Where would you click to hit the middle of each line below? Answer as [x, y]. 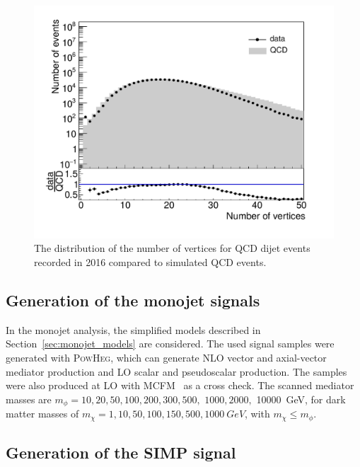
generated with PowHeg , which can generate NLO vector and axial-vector [166, 357]
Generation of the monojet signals [133, 300]
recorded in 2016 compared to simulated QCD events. [150, 261]
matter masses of [42, 414]
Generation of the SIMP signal [121, 452]
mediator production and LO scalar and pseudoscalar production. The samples [176, 371]
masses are [29, 399]
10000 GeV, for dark [301, 399]
